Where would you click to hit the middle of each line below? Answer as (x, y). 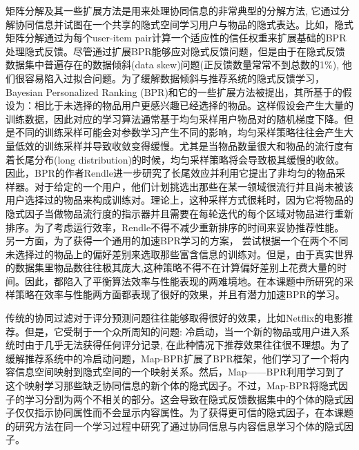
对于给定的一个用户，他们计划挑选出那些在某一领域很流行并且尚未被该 (194, 186)
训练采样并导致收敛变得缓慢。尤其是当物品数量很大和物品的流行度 (194, 145)
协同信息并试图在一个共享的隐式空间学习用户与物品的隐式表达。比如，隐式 (184, 24)
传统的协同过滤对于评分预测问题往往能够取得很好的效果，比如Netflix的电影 (175, 318)
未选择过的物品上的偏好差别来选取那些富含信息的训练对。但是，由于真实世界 (179, 254)
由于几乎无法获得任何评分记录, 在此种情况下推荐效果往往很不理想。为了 (187, 345)
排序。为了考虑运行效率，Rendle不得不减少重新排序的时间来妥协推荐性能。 (175, 227)
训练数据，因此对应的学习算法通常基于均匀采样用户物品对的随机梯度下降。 (175, 118)
